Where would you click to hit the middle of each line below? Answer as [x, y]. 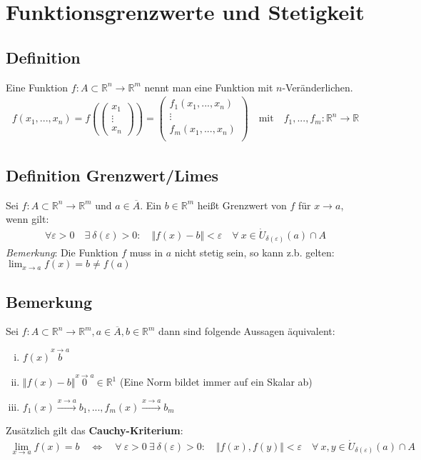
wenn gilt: [27, 219]
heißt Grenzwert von [242, 205]
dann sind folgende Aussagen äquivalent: [247, 331]
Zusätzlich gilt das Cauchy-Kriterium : [95, 430]
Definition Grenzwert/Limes [112, 175]
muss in [146, 252]
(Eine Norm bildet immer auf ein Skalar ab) [216, 382]
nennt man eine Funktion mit [209, 87]
